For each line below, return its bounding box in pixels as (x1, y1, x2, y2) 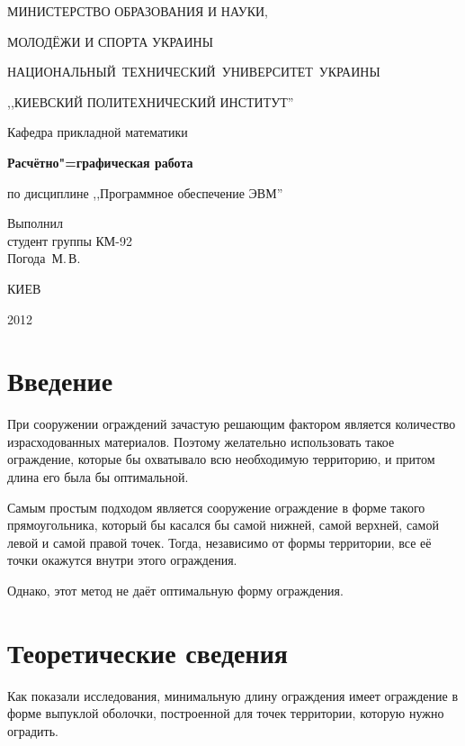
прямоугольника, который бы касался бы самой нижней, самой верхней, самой (7, 515, 439, 534)
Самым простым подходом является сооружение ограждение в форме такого (7, 497, 425, 516)
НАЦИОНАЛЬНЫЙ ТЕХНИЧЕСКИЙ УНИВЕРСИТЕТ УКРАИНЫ (7, 62, 380, 81)
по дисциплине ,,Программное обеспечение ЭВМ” (7, 183, 283, 202)
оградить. (7, 721, 58, 740)
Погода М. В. (7, 249, 81, 268)
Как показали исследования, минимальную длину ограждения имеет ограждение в (7, 686, 459, 705)
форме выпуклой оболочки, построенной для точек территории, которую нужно (7, 704, 444, 723)
